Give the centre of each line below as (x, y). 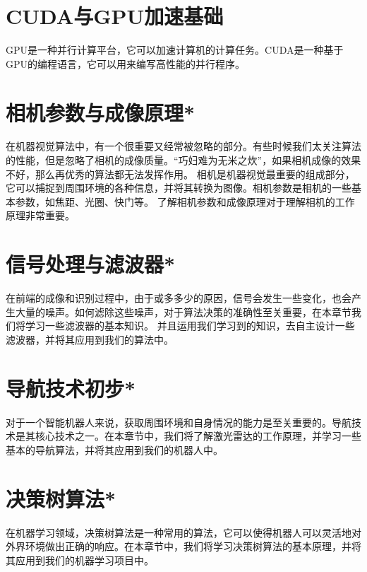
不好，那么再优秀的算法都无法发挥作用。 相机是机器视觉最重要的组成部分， (180, 174)
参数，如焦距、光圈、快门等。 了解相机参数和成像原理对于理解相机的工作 (185, 201)
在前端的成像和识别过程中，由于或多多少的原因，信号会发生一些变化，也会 (179, 298)
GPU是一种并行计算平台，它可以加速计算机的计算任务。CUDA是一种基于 (175, 50)
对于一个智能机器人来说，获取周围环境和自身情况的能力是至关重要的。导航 (179, 422)
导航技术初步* (71, 388)
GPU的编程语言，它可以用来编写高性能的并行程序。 (126, 63)
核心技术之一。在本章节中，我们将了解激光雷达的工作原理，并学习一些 (198, 436)
